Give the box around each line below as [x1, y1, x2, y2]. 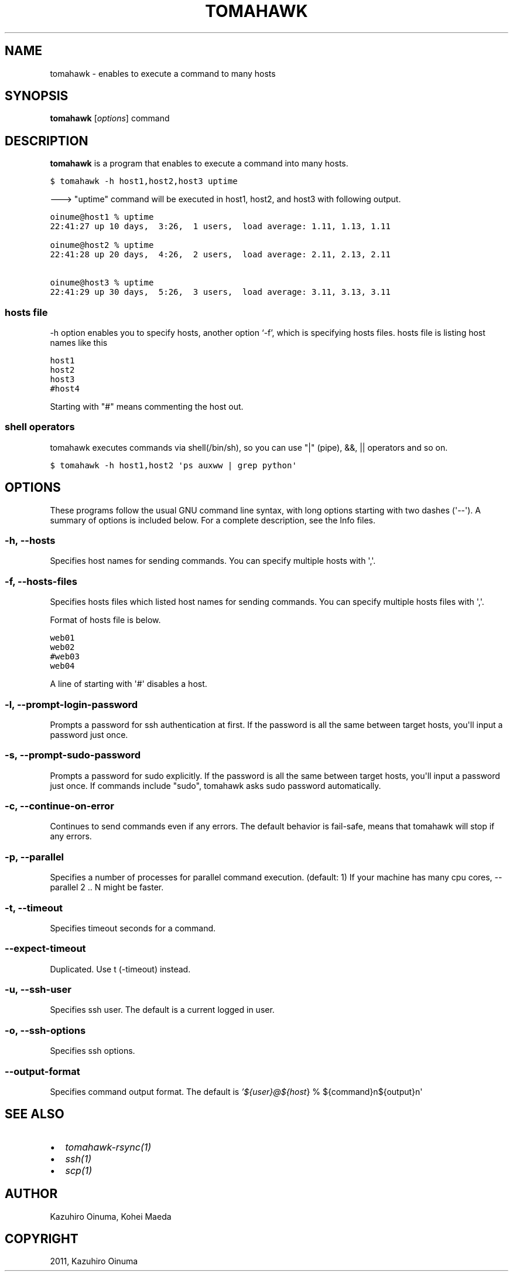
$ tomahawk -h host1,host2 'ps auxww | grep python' [50, 460, 297, 470]
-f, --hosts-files [5, 575, 77, 587]
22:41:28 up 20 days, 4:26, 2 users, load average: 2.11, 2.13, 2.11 [50, 250, 391, 260]
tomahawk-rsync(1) [65, 1141, 152, 1153]
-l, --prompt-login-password [5, 698, 138, 710]
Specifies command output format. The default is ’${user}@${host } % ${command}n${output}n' [50, 1086, 423, 1097]
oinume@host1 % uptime [50, 212, 154, 222]
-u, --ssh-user [5, 984, 71, 995]
